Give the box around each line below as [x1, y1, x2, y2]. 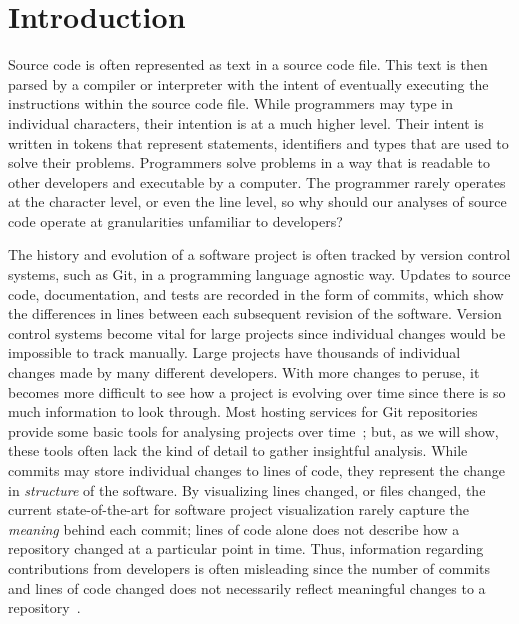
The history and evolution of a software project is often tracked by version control [8, 244, 511, 265]
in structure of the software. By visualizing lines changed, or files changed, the [8, 479, 486, 500]
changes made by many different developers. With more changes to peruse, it [8, 362, 480, 383]
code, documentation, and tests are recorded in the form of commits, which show [8, 283, 504, 304]
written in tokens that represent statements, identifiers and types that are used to [8, 132, 509, 153]
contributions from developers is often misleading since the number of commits [8, 557, 491, 578]
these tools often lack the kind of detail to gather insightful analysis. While [8, 440, 468, 461]
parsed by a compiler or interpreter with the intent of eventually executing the [8, 73, 489, 94]
